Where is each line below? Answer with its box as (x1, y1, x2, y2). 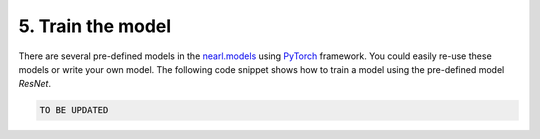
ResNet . (18, 78, 52, 90)
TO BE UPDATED (39, 105, 109, 116)
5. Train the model (18, 15, 172, 37)
